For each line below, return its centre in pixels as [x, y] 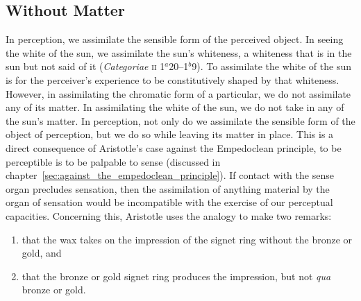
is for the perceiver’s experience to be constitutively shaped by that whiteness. [173, 79]
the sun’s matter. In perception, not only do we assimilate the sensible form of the [180, 120]
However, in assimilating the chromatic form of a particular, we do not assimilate [178, 93]
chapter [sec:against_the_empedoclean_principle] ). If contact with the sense [170, 175]
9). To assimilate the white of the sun [271, 66]
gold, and [42, 253]
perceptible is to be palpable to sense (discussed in [113, 161]
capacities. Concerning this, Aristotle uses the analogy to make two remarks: [169, 215]
